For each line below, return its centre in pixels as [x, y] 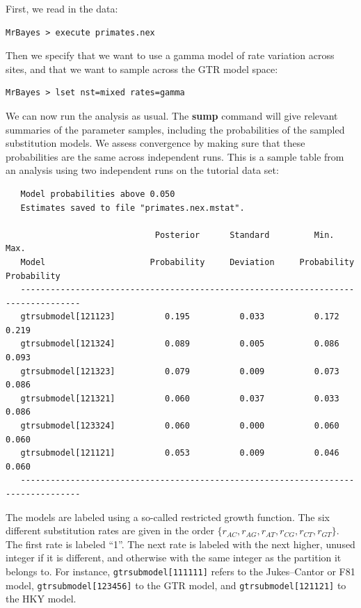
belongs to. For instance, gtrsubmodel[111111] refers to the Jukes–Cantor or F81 [180, 571]
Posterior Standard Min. [244, 235]
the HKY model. [41, 599]
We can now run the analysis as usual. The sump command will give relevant [172, 115]
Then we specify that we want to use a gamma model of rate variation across [170, 55]
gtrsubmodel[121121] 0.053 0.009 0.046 [180, 453]
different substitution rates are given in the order [110, 530]
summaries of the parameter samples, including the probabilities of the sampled [175, 129]
